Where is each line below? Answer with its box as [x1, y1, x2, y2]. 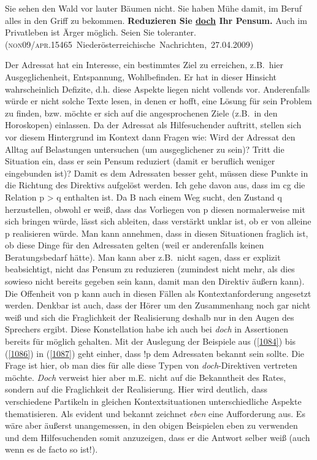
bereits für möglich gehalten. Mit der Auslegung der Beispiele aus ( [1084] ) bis [5, 335, 296, 348]
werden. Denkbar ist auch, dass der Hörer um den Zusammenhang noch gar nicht [5, 299, 311, 312]
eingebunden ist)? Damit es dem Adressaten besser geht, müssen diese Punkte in [5, 166, 308, 179]
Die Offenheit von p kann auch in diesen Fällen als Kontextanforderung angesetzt [5, 286, 311, 299]
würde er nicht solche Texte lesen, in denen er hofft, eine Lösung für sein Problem [5, 94, 312, 107]
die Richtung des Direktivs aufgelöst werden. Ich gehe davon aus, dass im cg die [5, 178, 305, 191]
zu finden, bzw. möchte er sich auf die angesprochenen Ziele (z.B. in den [5, 106, 278, 119]
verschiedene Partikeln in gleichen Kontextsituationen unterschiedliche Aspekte [5, 395, 302, 407]
